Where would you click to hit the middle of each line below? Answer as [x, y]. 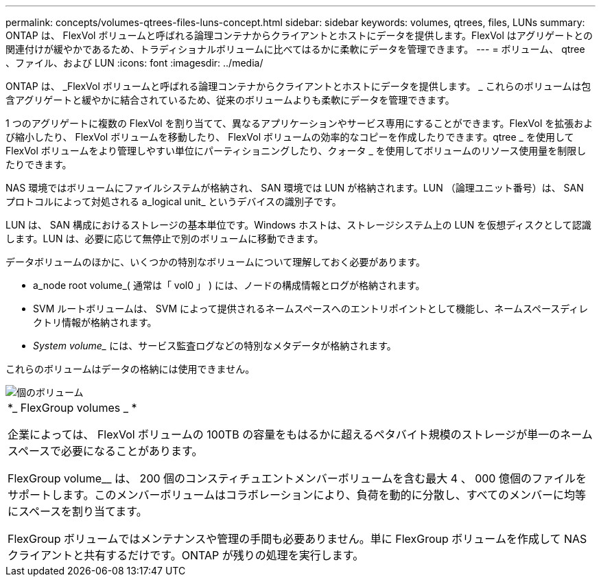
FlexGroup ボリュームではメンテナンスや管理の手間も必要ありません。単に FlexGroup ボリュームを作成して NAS [297, 539]
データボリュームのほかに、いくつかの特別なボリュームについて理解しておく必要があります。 [216, 262]
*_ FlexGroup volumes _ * [72, 408]
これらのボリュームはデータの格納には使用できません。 [130, 369]
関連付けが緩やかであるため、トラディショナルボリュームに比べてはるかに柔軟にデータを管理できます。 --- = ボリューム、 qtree [295, 49]
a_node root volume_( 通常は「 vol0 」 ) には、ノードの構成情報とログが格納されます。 [229, 285]
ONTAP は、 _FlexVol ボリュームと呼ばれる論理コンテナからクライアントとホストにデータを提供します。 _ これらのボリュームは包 [298, 86]
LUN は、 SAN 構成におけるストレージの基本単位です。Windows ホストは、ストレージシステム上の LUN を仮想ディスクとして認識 [298, 225]
